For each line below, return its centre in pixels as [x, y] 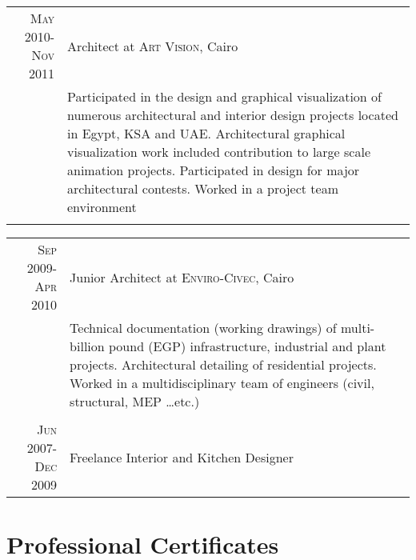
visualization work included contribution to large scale [219, 152]
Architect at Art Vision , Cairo [153, 46]
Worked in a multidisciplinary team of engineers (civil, [222, 383]
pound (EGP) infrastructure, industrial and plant [248, 346]
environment [102, 207]
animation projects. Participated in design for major [214, 170]
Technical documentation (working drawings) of [203, 328]
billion [87, 346]
